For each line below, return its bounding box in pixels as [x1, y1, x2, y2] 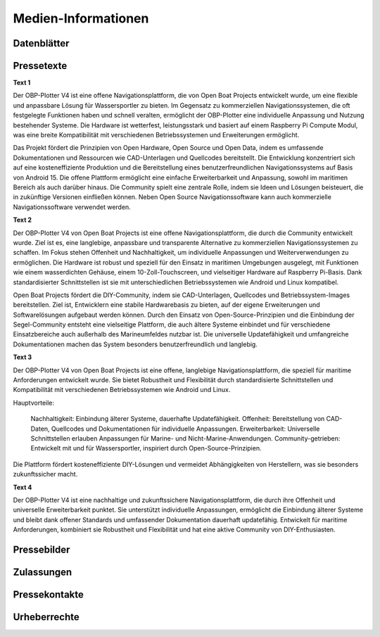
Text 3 [13, 353, 32, 362]
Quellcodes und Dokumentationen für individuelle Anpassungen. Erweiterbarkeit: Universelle [51, 424, 320, 433]
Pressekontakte [13, 588, 84, 600]
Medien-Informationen [13, 11, 149, 26]
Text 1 [13, 78, 31, 87]
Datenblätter [13, 37, 70, 49]
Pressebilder [13, 543, 70, 555]
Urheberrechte [13, 611, 80, 623]
